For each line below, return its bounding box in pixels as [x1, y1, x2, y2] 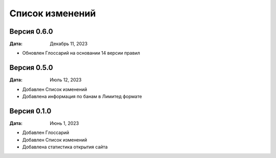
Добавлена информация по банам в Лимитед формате [22, 94, 143, 100]
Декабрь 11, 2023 [50, 41, 88, 47]
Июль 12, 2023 [50, 77, 82, 83]
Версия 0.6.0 [9, 27, 53, 36]
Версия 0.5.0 [9, 63, 53, 72]
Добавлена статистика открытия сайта [22, 144, 108, 150]
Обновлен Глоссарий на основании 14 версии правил [22, 50, 140, 56]
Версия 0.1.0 [9, 106, 52, 115]
